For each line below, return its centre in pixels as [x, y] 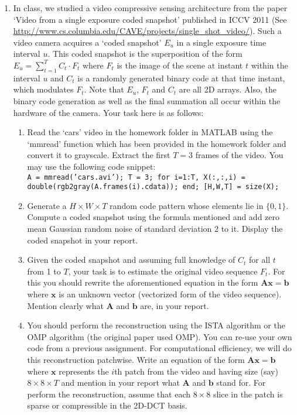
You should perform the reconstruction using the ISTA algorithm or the [156, 325]
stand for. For [241, 383]
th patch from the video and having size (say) [196, 371]
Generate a [47, 205]
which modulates [43, 89]
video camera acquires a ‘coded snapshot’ [87, 42]
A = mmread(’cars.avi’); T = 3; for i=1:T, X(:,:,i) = [136, 177]
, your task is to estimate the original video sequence [163, 271]
